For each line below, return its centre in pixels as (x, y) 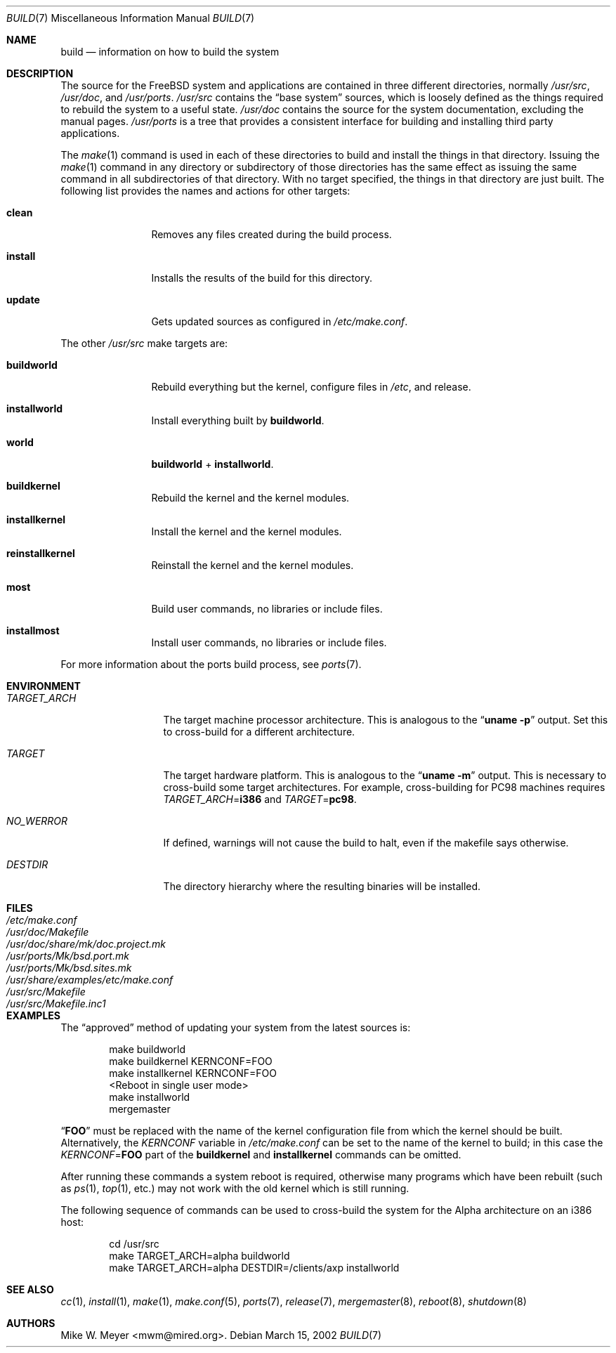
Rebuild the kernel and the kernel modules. (250, 498)
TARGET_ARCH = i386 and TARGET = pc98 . (260, 799)
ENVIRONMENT (44, 686)
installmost (33, 630)
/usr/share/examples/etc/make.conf (90, 980)
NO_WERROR (37, 821)
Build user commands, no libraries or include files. (267, 609)
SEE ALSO (30, 1289)
